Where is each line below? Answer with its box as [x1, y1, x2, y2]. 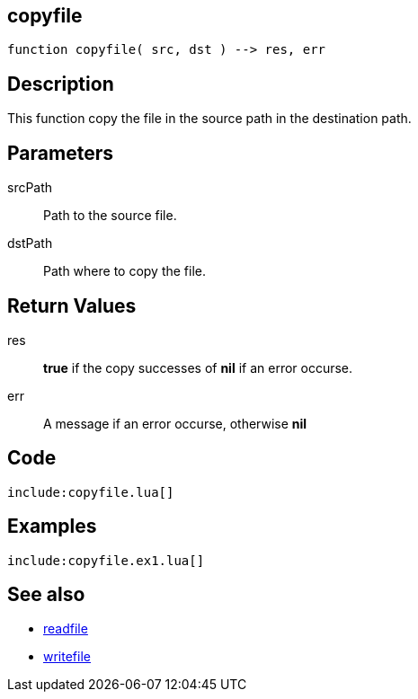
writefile [43, 649, 91, 665]
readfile [43, 621, 88, 637]
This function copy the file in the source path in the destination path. [7, 111, 412, 127]
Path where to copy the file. [43, 263, 207, 279]
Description [7, 72, 114, 95]
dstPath [7, 235, 53, 252]
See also [7, 583, 85, 606]
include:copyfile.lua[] [7, 484, 174, 500]
